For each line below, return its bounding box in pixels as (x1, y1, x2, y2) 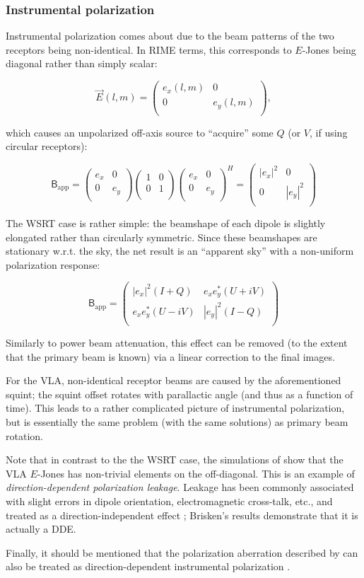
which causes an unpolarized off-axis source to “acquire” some (6, 125, 274, 139)
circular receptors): (6, 139, 88, 154)
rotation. (6, 428, 43, 443)
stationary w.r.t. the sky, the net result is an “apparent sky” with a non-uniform (6, 243, 354, 258)
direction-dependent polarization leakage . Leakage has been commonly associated (6, 480, 354, 495)
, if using (310, 125, 348, 139)
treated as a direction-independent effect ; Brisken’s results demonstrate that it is (6, 507, 358, 522)
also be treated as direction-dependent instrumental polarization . (6, 559, 290, 574)
